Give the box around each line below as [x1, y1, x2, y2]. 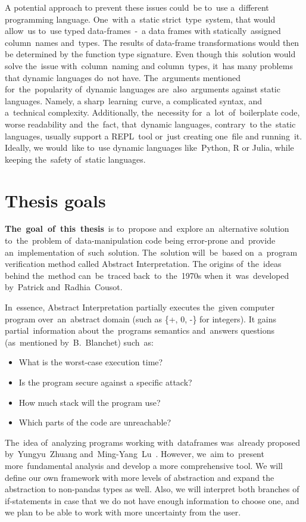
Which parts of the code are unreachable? [18, 416, 171, 428]
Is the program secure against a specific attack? [18, 375, 192, 388]
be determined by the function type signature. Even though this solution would [5, 48, 296, 60]
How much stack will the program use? [18, 396, 161, 408]
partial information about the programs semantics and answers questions [5, 324, 275, 337]
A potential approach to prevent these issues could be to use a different [5, 1, 269, 13]
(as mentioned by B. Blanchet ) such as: [5, 335, 154, 348]
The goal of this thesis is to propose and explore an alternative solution [5, 222, 289, 235]
